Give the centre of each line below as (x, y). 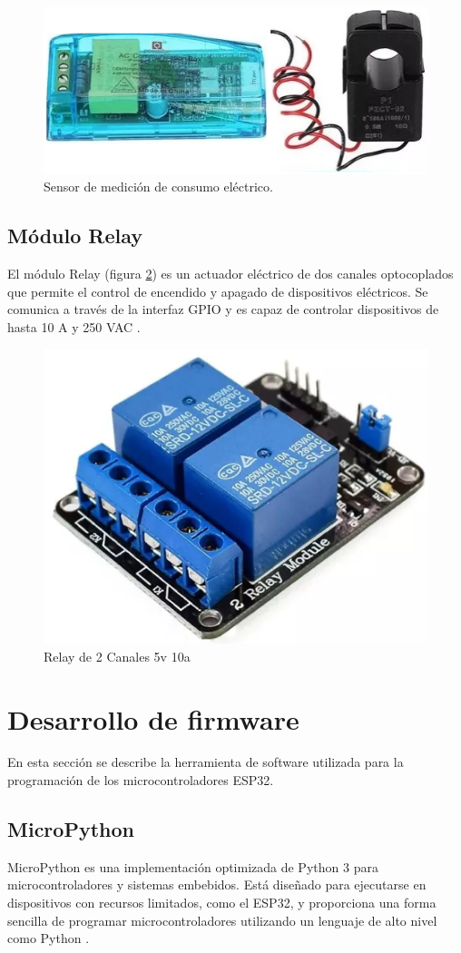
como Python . (49, 938)
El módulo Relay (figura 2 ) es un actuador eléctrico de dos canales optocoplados (230, 274)
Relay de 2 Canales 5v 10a (117, 656)
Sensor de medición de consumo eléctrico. (158, 187)
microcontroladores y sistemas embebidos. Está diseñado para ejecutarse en (217, 884)
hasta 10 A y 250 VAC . (74, 326)
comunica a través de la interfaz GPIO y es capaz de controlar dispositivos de (223, 309)
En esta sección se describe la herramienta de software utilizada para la (206, 762)
